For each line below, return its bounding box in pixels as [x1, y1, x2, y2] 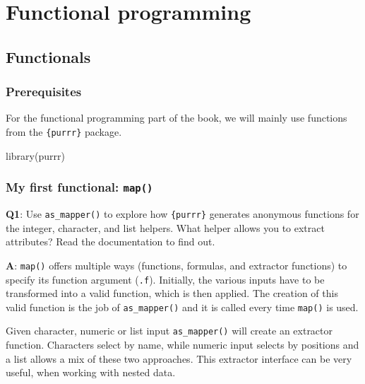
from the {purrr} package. [6, 124, 122, 139]
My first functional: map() [6, 178, 153, 196]
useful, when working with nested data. [6, 365, 176, 380]
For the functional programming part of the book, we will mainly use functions [6, 110, 347, 125]
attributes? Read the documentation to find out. [6, 234, 215, 249]
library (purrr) [6, 148, 65, 163]
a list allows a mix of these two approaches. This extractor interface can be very [6, 351, 352, 366]
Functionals [6, 45, 91, 67]
